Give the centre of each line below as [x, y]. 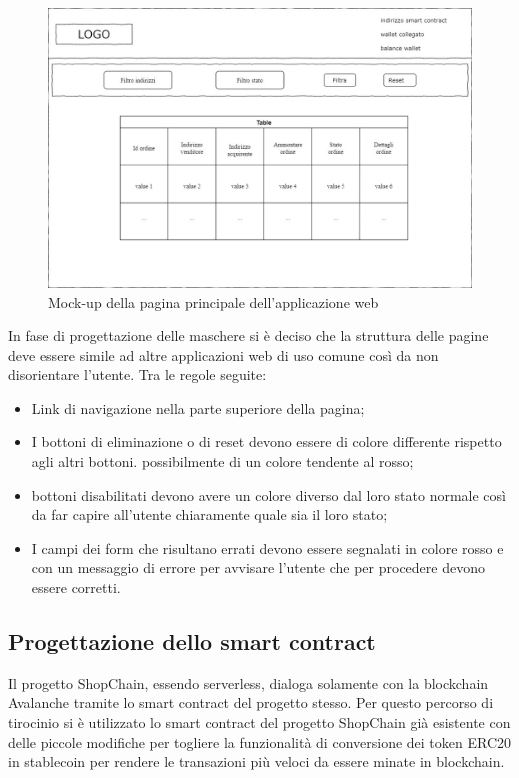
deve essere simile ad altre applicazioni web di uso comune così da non [223, 354]
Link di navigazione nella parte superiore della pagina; [198, 407]
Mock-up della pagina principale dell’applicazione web [213, 301]
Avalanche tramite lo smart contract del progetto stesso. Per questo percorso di [251, 702]
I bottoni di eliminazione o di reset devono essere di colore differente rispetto [266, 441]
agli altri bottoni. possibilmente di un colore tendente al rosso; [222, 461]
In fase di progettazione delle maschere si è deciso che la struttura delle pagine [248, 335]
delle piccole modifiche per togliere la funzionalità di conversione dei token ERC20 [260, 741]
